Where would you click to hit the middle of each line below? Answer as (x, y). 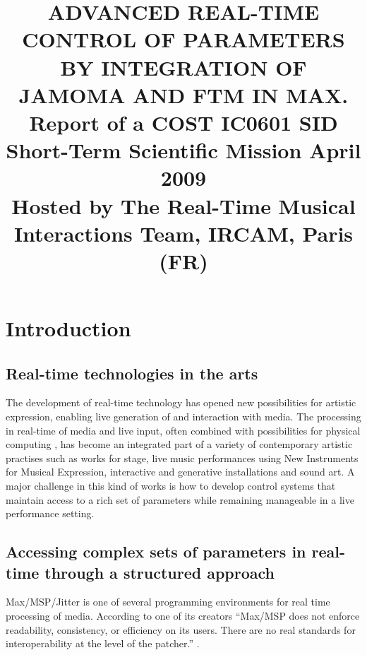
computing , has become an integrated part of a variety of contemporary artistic (179, 444)
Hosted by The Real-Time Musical (183, 205)
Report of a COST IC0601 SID (183, 122)
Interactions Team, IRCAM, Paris (183, 233)
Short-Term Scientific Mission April (183, 150)
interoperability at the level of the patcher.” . (103, 643)
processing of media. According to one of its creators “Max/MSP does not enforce (183, 615)
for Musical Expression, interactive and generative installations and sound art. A (180, 472)
